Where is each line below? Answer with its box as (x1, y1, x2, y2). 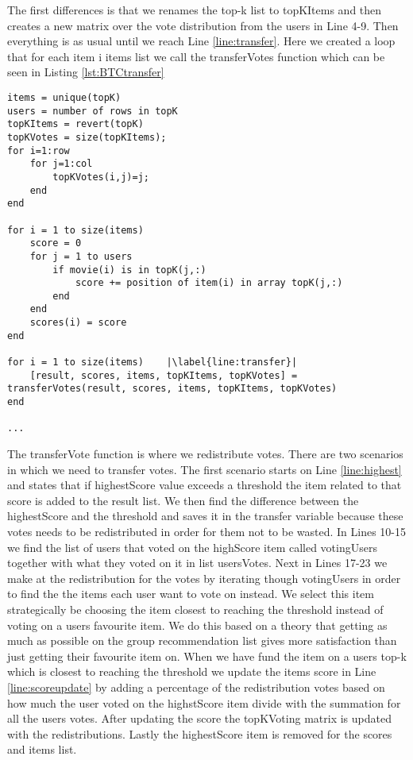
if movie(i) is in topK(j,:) (52, 264, 206, 276)
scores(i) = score (29, 317, 127, 329)
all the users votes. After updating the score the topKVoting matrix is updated (7, 710, 392, 727)
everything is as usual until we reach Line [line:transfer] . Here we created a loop (7, 33, 396, 49)
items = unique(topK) (7, 91, 122, 103)
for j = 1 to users (29, 250, 133, 262)
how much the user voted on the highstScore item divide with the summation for (7, 694, 401, 711)
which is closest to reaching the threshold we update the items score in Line (7, 663, 376, 680)
